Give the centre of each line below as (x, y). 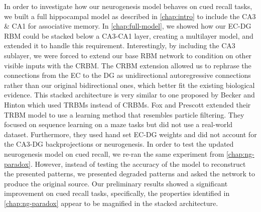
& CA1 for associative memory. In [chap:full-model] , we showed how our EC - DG (128, 26)
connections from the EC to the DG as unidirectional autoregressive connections (127, 75)
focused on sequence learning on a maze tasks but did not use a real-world (118, 124)
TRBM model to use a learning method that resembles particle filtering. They (124, 114)
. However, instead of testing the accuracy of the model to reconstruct (138, 164)
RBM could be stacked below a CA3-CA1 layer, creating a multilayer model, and (129, 35)
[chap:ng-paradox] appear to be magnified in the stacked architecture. (111, 203)
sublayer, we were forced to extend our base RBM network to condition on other (128, 55)
